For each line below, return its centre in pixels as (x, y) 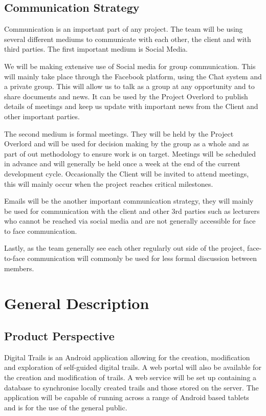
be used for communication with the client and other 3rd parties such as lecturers (132, 211)
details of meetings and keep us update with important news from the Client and (131, 106)
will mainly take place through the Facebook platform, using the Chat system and (133, 76)
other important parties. (42, 116)
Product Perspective (59, 336)
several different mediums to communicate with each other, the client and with (128, 39)
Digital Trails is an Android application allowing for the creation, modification (127, 357)
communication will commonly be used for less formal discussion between (142, 258)
